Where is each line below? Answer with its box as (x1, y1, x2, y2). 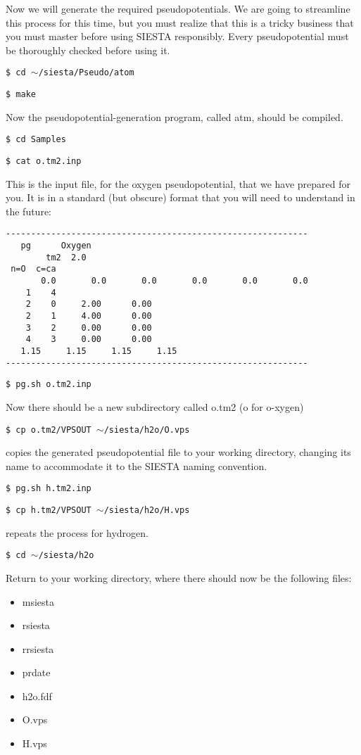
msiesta (22, 594, 55, 609)
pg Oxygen (20, 241, 91, 251)
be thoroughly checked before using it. (6, 42, 170, 57)
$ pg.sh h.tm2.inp (6, 483, 91, 494)
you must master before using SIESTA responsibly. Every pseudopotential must (6, 29, 349, 44)
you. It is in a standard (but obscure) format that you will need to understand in (6, 190, 355, 205)
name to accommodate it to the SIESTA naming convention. (6, 458, 267, 473)
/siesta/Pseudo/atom (38, 68, 134, 78)
